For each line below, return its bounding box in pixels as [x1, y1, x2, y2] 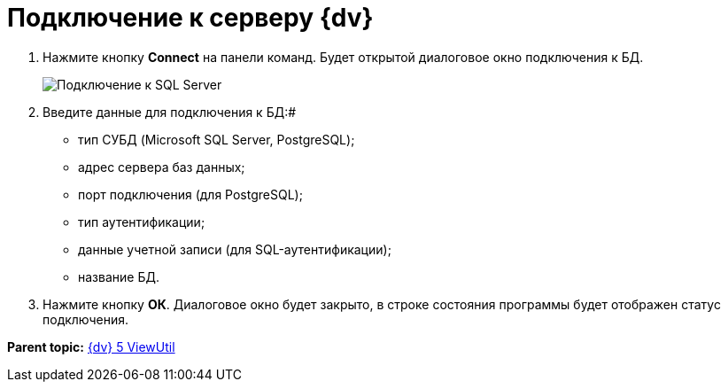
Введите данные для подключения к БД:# [43, 104, 297, 120]
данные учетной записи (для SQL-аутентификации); [78, 241, 391, 257]
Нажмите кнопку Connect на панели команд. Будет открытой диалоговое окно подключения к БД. [43, 49, 644, 65]
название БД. [78, 268, 159, 284]
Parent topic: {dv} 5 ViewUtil [7, 338, 175, 354]
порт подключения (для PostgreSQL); [78, 186, 303, 202]
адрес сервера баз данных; [78, 159, 245, 175]
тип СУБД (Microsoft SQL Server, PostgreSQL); [78, 131, 355, 147]
